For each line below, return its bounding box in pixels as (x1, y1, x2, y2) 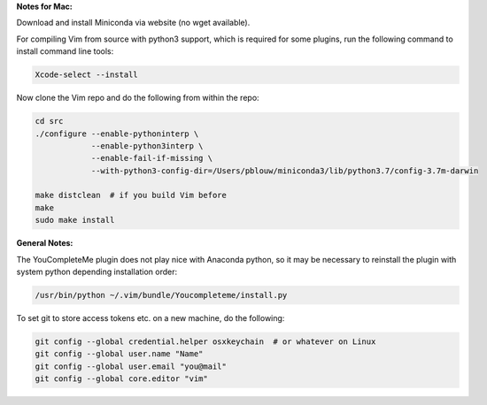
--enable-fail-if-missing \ (90, 153, 213, 164)
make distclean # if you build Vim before (35, 190, 228, 201)
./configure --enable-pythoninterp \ (35, 128, 199, 139)
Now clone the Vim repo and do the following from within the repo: (16, 93, 260, 103)
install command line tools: (16, 46, 114, 57)
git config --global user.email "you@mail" (35, 361, 228, 371)
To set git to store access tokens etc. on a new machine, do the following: (16, 312, 285, 323)
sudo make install (35, 215, 115, 225)
